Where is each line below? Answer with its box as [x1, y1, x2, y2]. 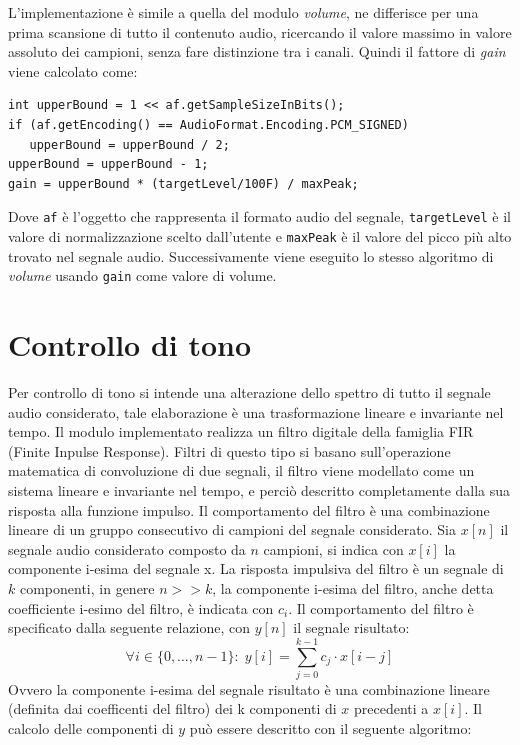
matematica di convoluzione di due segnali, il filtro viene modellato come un [8, 460, 475, 481]
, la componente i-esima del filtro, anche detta [212, 577, 494, 598]
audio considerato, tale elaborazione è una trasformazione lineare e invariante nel [8, 401, 504, 422]
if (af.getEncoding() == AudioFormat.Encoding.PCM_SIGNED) [8, 117, 409, 132]
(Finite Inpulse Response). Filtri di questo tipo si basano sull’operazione [8, 440, 451, 461]
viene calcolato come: [8, 60, 138, 81]
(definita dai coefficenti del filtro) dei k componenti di [8, 698, 337, 719]
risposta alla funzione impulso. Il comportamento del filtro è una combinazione [8, 499, 490, 520]
